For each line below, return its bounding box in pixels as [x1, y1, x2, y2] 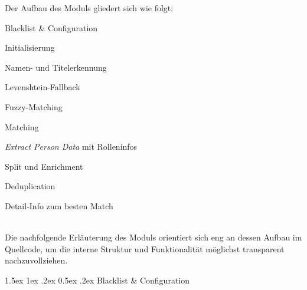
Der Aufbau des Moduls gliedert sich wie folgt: [5, 2, 174, 14]
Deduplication [5, 180, 55, 192]
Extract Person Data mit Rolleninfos [5, 140, 138, 153]
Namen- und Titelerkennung [5, 61, 107, 73]
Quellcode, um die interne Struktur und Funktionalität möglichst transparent [5, 242, 285, 255]
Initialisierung [5, 41, 55, 54]
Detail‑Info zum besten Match [5, 199, 113, 212]
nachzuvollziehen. [5, 254, 68, 266]
